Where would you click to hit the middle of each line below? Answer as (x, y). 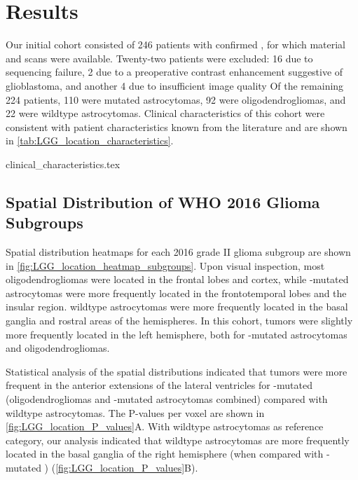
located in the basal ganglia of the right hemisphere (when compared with (165, 454)
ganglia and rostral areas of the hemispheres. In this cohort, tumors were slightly (179, 321)
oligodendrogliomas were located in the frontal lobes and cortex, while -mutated (177, 279)
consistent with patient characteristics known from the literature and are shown (177, 126)
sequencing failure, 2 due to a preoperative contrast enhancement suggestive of (174, 72)
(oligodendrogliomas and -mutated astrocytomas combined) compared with (167, 399)
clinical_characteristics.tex (63, 164)
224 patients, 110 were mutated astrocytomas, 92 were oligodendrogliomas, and (176, 99)
